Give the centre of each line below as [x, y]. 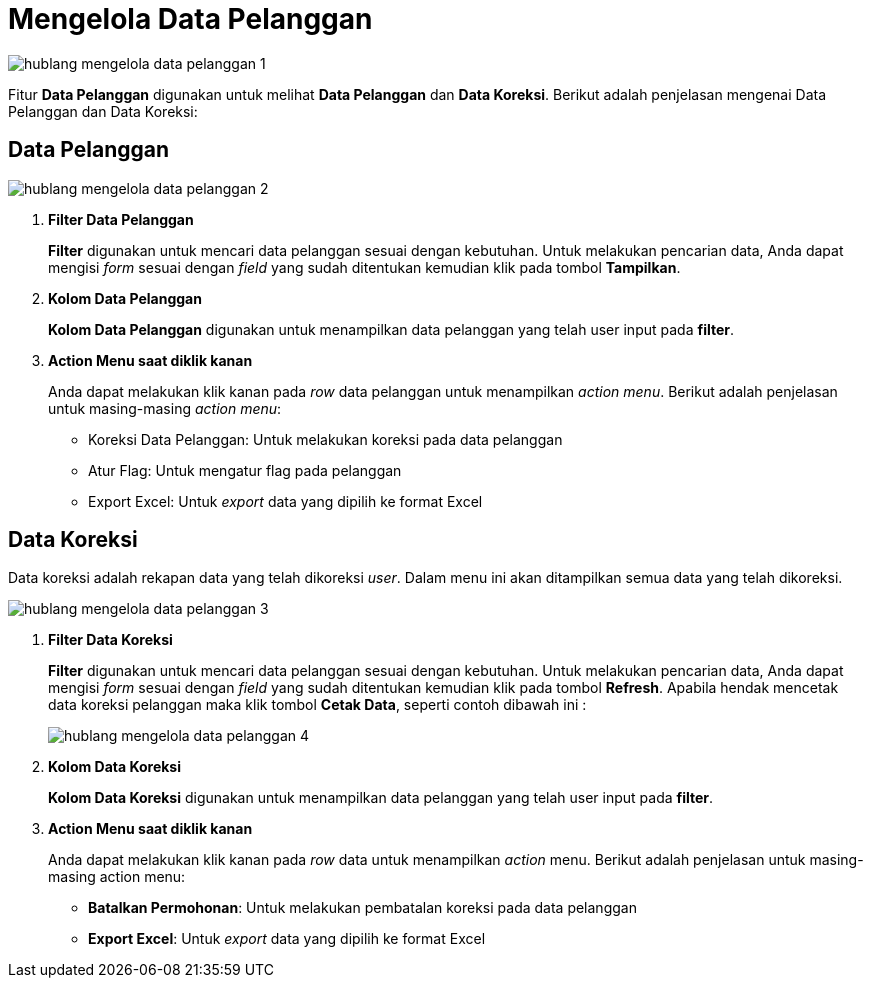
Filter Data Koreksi [110, 640]
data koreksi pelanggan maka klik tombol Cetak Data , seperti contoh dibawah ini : [317, 705]
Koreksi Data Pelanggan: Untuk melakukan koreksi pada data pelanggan [325, 439]
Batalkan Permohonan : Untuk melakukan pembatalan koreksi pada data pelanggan [362, 908]
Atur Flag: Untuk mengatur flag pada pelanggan [245, 470]
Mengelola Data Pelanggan [190, 19]
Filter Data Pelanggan [121, 219]
